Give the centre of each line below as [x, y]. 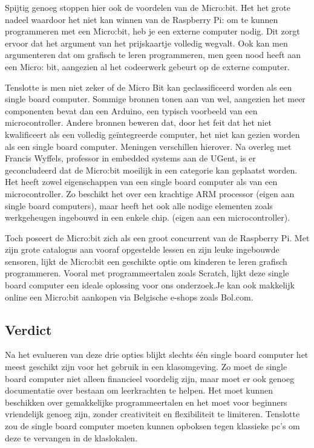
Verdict [28, 329]
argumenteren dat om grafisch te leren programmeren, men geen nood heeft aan [153, 55]
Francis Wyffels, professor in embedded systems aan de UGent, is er [130, 158]
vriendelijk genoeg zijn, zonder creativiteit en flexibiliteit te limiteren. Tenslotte [152, 414]
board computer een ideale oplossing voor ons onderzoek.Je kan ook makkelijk [150, 285]
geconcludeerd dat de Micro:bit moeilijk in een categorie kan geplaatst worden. [151, 170]
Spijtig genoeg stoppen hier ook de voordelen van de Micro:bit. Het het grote [148, 7]
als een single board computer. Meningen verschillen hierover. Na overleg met [148, 146]
